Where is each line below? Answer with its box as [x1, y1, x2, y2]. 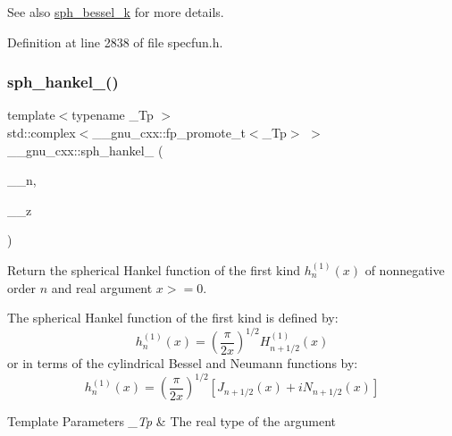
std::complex [7, 123, 76, 141]
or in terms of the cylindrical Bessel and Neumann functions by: [7, 354, 358, 373]
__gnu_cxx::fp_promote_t [92, 123, 246, 141]
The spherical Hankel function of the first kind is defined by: [7, 308, 339, 327]
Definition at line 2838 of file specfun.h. [7, 32, 223, 51]
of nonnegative [364, 260, 445, 279]
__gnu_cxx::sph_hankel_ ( [7, 140, 163, 159]
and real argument [51, 278, 153, 297]
